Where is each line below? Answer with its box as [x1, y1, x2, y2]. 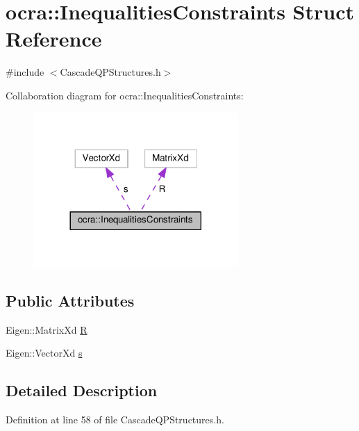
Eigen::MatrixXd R [6, 322, 87, 336]
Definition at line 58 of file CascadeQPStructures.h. [6, 412, 224, 427]
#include [6, 65, 44, 79]
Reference [6, 24, 102, 53]
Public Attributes [6, 289, 135, 311]
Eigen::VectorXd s [6, 345, 83, 360]
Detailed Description [6, 380, 158, 401]
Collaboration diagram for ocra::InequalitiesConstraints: [6, 88, 244, 102]
